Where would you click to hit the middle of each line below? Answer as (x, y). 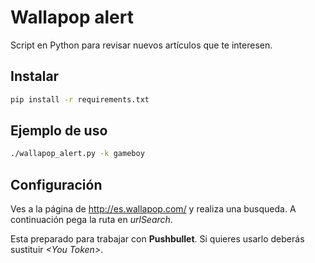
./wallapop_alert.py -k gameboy (77, 154)
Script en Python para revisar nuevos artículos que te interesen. (141, 45)
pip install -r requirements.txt (80, 99)
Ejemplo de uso (59, 131)
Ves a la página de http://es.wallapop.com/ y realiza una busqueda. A (153, 209)
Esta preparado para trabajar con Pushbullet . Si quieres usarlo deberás (157, 239)
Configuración (56, 184)
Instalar (35, 76)
